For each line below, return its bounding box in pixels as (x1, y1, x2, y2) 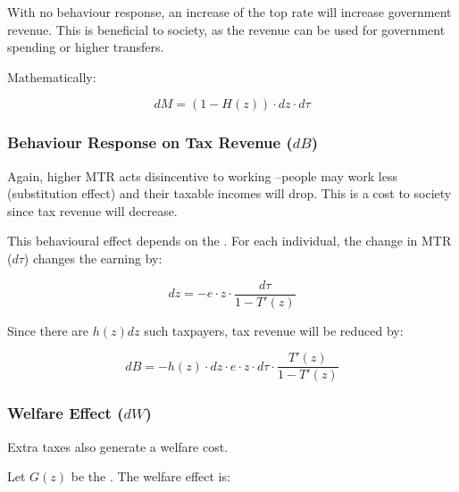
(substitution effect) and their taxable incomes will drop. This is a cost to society (7, 184, 452, 203)
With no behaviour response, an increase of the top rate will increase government (7, 3, 452, 21)
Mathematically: (7, 67, 96, 86)
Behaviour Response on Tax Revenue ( (7, 131, 293, 154)
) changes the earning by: (23, 248, 163, 267)
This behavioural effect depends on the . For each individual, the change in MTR (7, 231, 452, 250)
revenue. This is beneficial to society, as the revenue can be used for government (7, 20, 446, 38)
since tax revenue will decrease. (7, 201, 178, 220)
